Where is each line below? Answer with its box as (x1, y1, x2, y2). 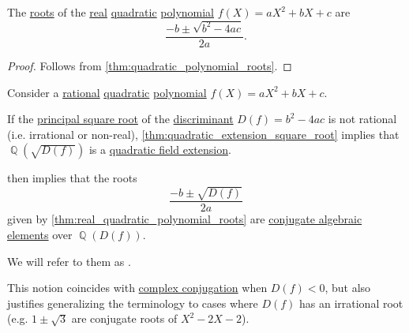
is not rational (328, 110, 397, 127)
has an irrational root (299, 294, 403, 311)
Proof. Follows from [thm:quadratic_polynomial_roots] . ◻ (7, 57, 292, 73)
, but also (325, 279, 371, 296)
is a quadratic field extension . (88, 141, 231, 158)
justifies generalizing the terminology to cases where (7, 294, 258, 311)
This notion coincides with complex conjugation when (7, 279, 268, 296)
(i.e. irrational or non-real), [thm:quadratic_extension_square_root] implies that (7, 125, 400, 142)
